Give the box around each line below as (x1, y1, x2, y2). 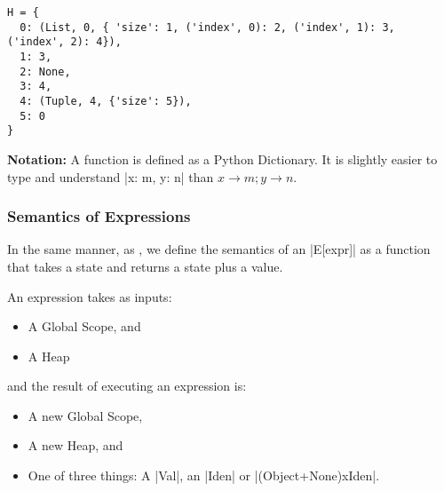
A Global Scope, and (28, 317, 141, 336)
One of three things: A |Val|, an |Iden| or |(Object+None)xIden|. (28, 466, 380, 485)
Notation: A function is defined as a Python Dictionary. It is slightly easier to (7, 149, 438, 168)
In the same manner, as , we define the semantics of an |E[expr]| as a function (7, 240, 431, 258)
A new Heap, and (28, 436, 123, 455)
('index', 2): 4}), (7, 36, 122, 49)
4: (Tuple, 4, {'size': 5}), (20, 94, 192, 107)
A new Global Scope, (28, 406, 143, 424)
